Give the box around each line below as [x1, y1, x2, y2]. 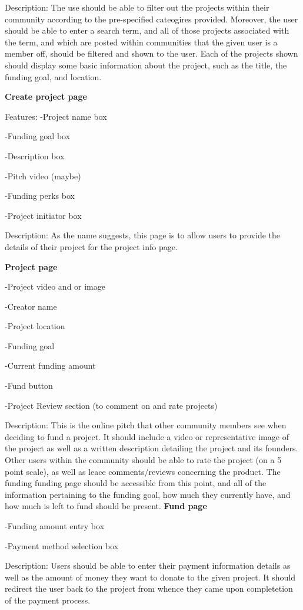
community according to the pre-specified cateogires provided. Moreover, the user [5, 12, 298, 25]
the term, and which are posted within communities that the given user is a [5, 35, 278, 48]
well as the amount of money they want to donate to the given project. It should [5, 570, 296, 583]
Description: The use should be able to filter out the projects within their [5, 1, 269, 13]
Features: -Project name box [5, 110, 107, 122]
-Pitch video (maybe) [5, 169, 81, 182]
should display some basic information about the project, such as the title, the [5, 58, 287, 71]
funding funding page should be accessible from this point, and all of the [5, 477, 267, 489]
